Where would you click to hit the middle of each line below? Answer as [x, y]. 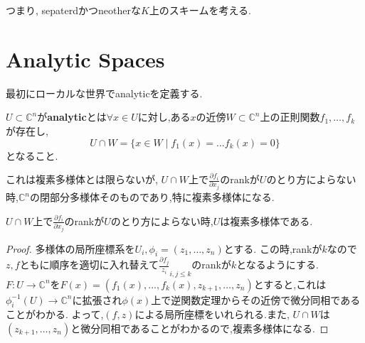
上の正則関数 [290, 117]
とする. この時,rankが [273, 248]
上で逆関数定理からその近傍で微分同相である [256, 299]
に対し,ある [164, 117]
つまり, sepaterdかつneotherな [73, 10]
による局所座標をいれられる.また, [212, 314]
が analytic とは [72, 117]
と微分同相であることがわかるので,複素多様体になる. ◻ [200, 328]
